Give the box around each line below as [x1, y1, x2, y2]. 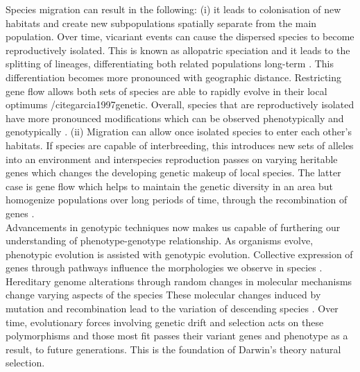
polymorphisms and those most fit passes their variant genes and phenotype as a [6, 328, 348, 343]
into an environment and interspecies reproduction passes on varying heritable [6, 151, 338, 166]
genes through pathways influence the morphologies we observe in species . [6, 260, 323, 275]
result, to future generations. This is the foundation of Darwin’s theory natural [6, 341, 341, 356]
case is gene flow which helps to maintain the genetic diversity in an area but [6, 178, 334, 193]
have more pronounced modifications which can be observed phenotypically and [6, 110, 344, 125]
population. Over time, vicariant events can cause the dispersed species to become [6, 29, 354, 44]
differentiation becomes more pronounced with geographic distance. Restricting [6, 69, 342, 84]
